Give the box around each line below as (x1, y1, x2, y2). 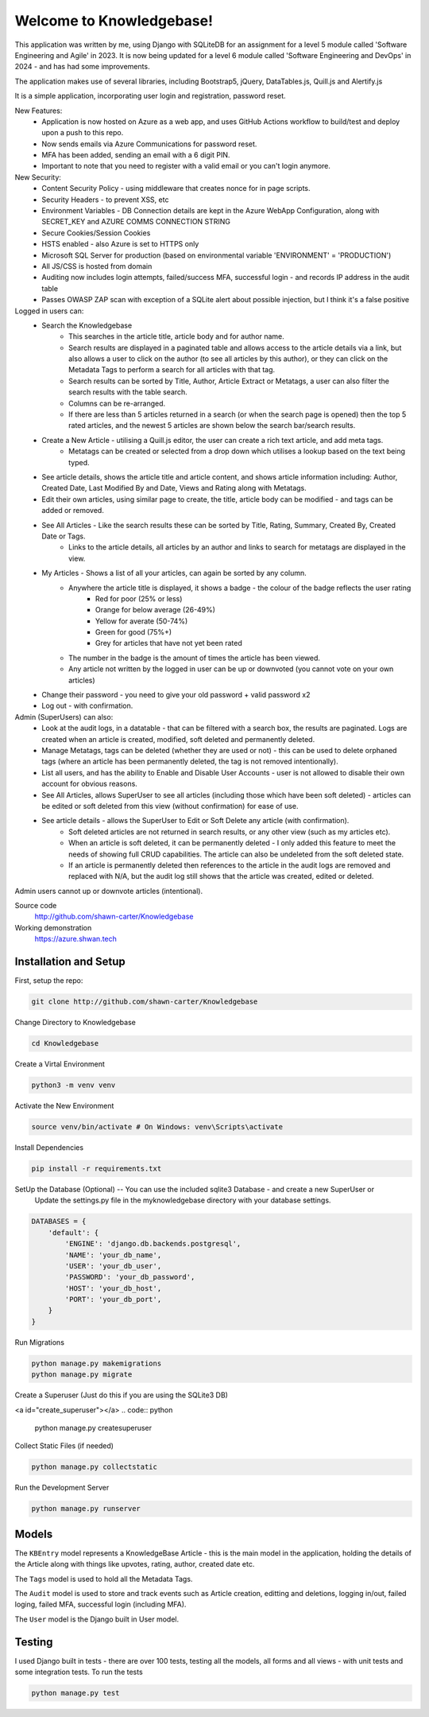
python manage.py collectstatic (31, 1463, 158, 1471)
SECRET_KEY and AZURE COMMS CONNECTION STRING (41, 217, 230, 227)
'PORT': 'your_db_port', (64, 1295, 162, 1304)
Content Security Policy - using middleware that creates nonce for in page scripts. (41, 184, 311, 193)
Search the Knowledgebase (41, 320, 133, 330)
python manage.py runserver (31, 1504, 141, 1513)
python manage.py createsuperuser (34, 1424, 153, 1432)
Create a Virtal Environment (14, 1059, 105, 1069)
